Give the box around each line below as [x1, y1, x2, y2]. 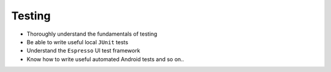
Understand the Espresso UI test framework [26, 47, 140, 54]
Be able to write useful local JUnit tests [26, 38, 129, 45]
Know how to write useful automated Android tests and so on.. [26, 55, 185, 63]
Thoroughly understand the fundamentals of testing [26, 30, 158, 38]
